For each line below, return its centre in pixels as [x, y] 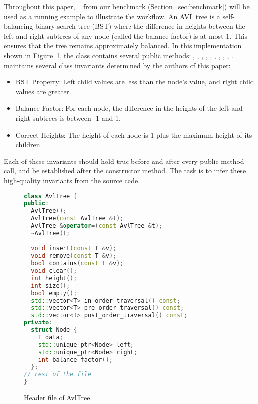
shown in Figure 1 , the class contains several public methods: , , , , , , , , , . [119, 55]
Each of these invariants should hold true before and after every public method [124, 161]
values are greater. [43, 91]
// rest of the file [58, 374]
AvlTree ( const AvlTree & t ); [77, 218]
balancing [19, 26]
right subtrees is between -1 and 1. [68, 118]
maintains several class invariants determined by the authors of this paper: [117, 65]
